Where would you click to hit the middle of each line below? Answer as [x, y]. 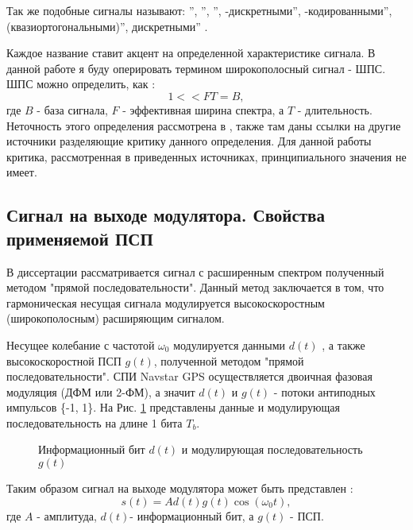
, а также [344, 344]
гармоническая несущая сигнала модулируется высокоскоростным [166, 302]
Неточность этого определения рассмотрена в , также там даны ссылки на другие [204, 125]
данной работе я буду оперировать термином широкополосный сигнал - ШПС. [196, 68]
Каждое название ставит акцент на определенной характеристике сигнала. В [191, 53]
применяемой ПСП [80, 238]
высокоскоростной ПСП [64, 360]
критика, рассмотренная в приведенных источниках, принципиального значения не [206, 156]
